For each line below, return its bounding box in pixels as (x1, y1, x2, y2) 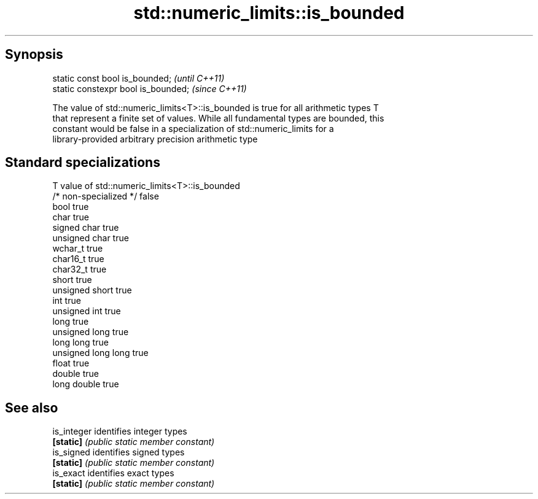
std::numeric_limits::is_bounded (133, 2, 405, 23)
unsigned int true (52, 306, 121, 317)
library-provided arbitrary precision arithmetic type (52, 133, 258, 144)
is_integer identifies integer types (52, 426, 187, 437)
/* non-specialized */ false (52, 191, 159, 202)
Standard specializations (5, 155, 160, 171)
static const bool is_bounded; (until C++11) (52, 72, 225, 83)
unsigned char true (52, 233, 129, 244)
